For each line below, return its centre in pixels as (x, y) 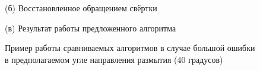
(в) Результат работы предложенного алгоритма (91, 28)
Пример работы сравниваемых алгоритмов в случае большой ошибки (130, 48)
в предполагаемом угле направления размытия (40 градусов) (114, 59)
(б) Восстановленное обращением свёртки (81, 8)
